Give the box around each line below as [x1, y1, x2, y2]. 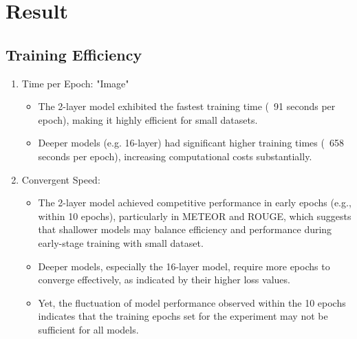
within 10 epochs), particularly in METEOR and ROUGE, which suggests [38, 208, 351, 223]
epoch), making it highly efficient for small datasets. [38, 112, 258, 127]
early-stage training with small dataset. [38, 235, 204, 250]
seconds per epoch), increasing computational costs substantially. [38, 149, 312, 163]
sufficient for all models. [38, 322, 139, 336]
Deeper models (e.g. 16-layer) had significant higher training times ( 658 [38, 135, 344, 150]
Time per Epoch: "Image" [21, 76, 129, 90]
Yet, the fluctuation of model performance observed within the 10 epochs [38, 295, 346, 309]
